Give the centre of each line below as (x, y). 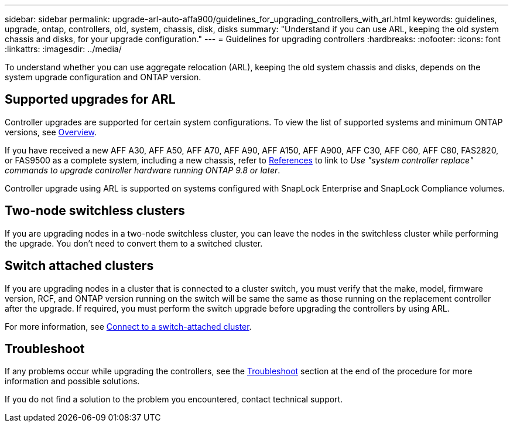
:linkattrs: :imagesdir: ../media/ (63, 49)
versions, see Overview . (51, 132)
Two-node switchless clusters (95, 211)
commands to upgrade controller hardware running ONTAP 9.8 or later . (143, 170)
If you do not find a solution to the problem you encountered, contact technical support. (174, 399)
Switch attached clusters (79, 266)
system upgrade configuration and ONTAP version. (103, 77)
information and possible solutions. (72, 381)
